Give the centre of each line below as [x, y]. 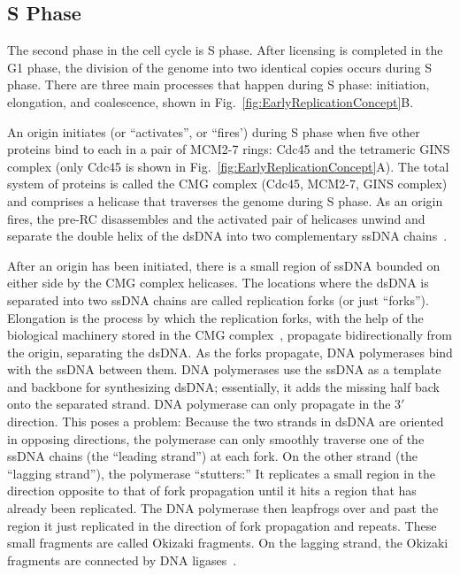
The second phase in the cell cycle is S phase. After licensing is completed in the [225, 50]
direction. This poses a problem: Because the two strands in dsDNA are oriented [226, 422]
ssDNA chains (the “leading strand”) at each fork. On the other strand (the [212, 456]
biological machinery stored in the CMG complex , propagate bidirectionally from [230, 335]
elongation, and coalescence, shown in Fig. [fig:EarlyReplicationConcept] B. [211, 101]
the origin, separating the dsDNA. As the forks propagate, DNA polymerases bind [230, 352]
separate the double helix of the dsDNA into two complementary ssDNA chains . [227, 236]
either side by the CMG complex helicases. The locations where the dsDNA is [218, 283]
